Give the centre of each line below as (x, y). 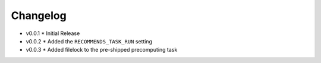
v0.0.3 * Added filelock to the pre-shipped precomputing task (102, 50)
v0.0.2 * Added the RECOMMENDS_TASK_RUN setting (89, 41)
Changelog (39, 15)
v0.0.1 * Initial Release (53, 33)
